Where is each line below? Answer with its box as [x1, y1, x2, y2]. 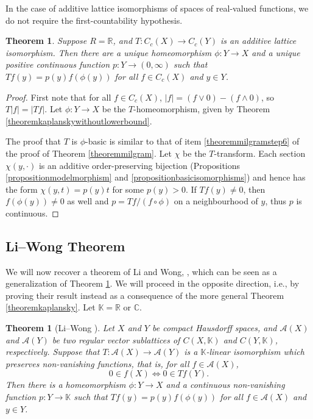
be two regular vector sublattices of [52, 333, 180, 346]
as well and [67, 195, 109, 207]
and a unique [251, 46, 300, 59]
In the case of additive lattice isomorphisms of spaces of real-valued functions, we [5, 2, 309, 14]
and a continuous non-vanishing [166, 378, 285, 391]
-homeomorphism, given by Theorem [133, 102, 270, 115]
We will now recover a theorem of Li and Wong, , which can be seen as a [5, 265, 277, 278]
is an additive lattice [220, 34, 297, 47]
